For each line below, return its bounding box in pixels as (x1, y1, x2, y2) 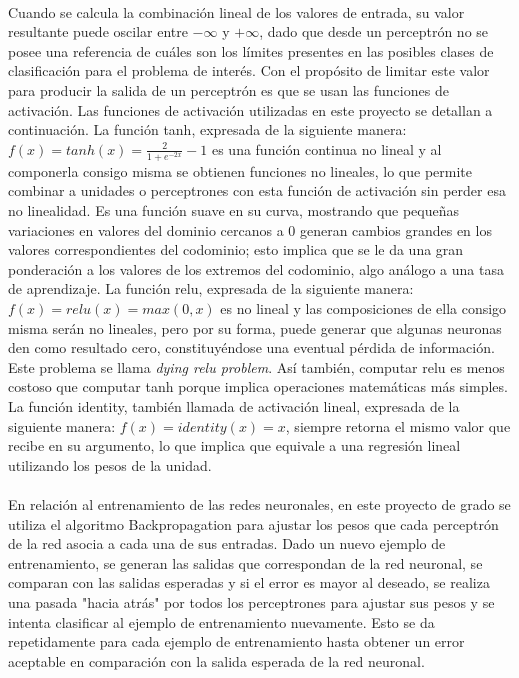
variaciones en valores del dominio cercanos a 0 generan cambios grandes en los (8, 219, 492, 240)
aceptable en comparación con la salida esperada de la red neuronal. (8, 650, 425, 671)
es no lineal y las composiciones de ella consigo (220, 298, 507, 319)
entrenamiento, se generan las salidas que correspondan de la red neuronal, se (8, 552, 483, 573)
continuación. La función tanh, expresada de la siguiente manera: (8, 119, 407, 140)
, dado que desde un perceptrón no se (259, 21, 489, 42)
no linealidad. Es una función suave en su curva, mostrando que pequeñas (8, 200, 460, 221)
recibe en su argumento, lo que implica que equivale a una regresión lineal (8, 435, 461, 456)
